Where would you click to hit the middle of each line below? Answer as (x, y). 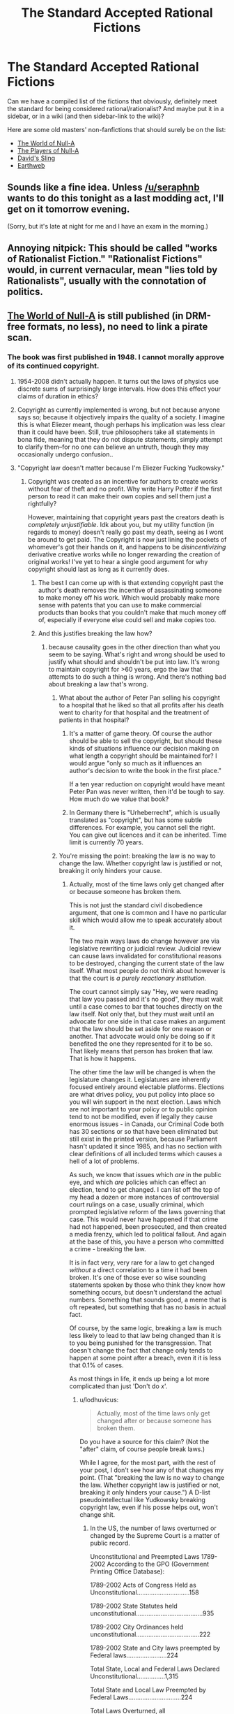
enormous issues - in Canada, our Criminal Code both (147, 1124)
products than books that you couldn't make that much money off (132, 612)
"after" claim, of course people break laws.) (142, 1449)
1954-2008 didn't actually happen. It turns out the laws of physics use (118, 381)
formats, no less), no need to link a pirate (118, 326)
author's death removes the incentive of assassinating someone (130, 590)
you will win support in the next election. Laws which (145, 1102)
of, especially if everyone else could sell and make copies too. (127, 619)
